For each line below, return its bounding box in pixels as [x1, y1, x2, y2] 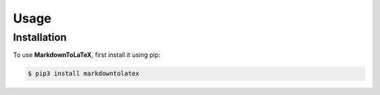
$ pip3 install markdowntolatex [27, 70, 140, 77]
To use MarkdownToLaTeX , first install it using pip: [13, 51, 161, 59]
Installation [13, 31, 67, 44]
